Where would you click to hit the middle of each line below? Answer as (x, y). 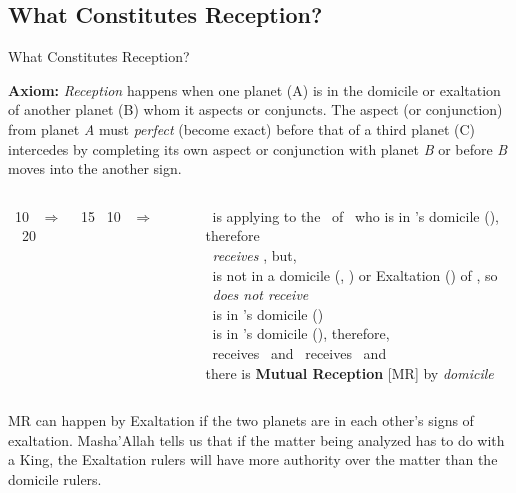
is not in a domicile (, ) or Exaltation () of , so (355, 274)
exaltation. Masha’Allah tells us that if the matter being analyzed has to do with (256, 439)
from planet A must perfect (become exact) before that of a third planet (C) (242, 128)
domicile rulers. (55, 478)
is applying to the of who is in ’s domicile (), (355, 215)
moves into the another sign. (95, 168)
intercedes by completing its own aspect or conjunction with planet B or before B (258, 148)
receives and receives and (299, 352)
